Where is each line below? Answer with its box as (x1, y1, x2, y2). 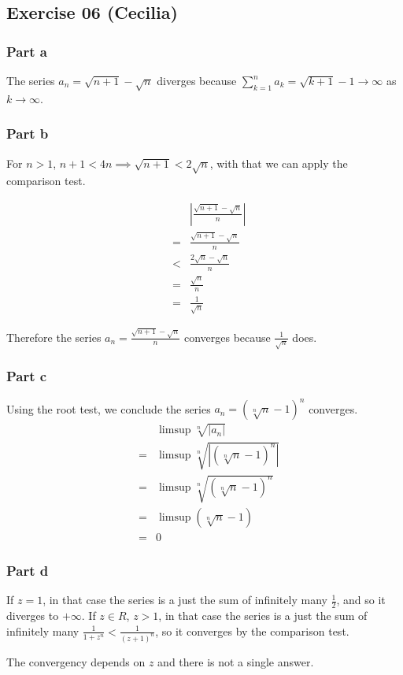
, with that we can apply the (209, 154, 348, 171)
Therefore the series (6, 328, 102, 345)
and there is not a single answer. (157, 653, 314, 669)
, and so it (336, 592, 386, 608)
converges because (183, 328, 271, 345)
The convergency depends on (6, 653, 146, 669)
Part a (6, 41, 47, 61)
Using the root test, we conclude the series (6, 400, 211, 417)
